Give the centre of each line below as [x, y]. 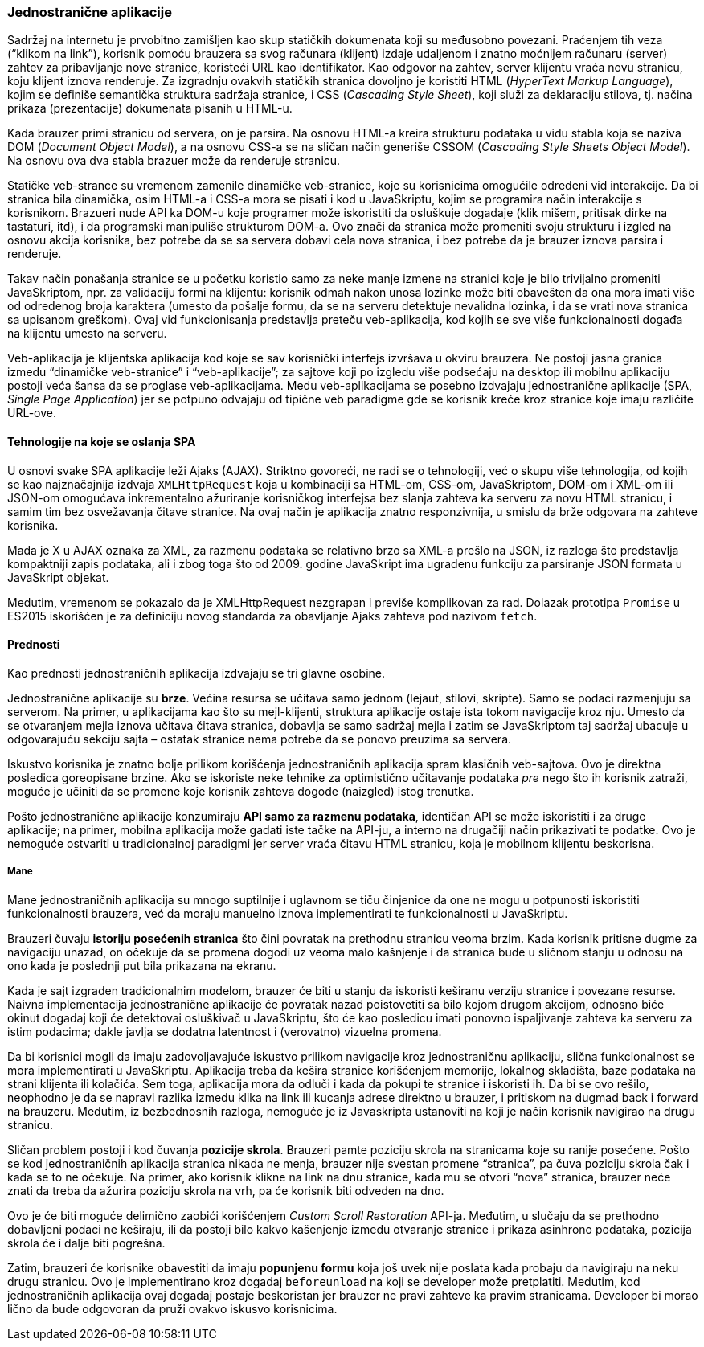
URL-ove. [32, 413]
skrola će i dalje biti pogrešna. [86, 1243]
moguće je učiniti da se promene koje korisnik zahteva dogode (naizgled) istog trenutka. [241, 791]
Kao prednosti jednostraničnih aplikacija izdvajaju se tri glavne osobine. [196, 673]
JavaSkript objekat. [58, 577]
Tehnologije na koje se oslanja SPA [102, 441]
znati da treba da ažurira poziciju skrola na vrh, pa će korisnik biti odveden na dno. [226, 1190]
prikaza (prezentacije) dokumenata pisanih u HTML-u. [150, 108]
